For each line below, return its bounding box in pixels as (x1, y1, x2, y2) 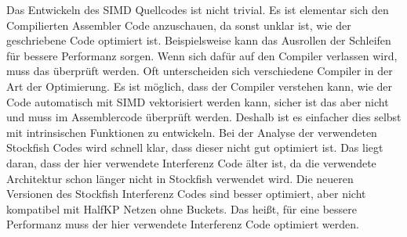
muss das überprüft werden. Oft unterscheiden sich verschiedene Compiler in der (6, 63, 393, 79)
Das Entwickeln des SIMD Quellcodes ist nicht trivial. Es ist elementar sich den (6, 2, 389, 17)
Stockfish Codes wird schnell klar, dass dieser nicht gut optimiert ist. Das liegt (6, 139, 383, 156)
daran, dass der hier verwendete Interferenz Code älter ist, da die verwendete (6, 154, 376, 171)
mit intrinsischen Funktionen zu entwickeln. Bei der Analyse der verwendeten (6, 124, 377, 140)
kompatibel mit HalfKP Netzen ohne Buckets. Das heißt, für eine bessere (6, 200, 357, 217)
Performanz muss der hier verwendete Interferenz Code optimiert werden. (6, 216, 359, 232)
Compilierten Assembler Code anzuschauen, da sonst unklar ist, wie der (6, 16, 351, 33)
